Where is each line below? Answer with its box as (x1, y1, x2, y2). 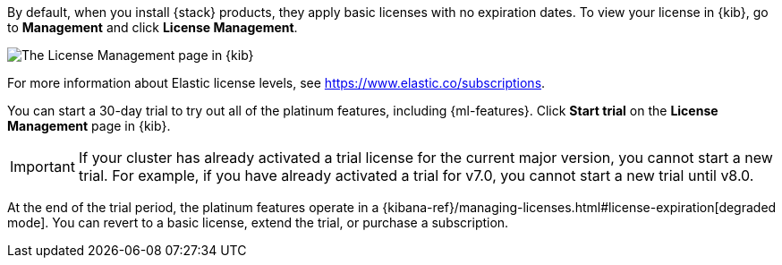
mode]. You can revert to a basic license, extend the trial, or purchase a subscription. (7, 215, 509, 230)
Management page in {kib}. (7, 118, 171, 133)
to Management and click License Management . (7, 20, 298, 35)
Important (10, 158, 75, 175)
